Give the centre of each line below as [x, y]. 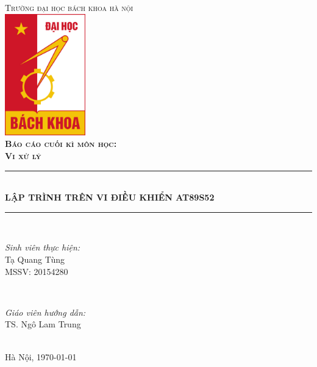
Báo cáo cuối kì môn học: [61, 144]
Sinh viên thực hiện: [43, 247]
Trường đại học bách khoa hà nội [69, 7]
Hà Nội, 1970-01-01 [41, 356]
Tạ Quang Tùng [35, 259]
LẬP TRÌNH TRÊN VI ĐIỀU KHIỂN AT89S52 [110, 197]
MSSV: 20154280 [37, 271]
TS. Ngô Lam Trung [43, 324]
